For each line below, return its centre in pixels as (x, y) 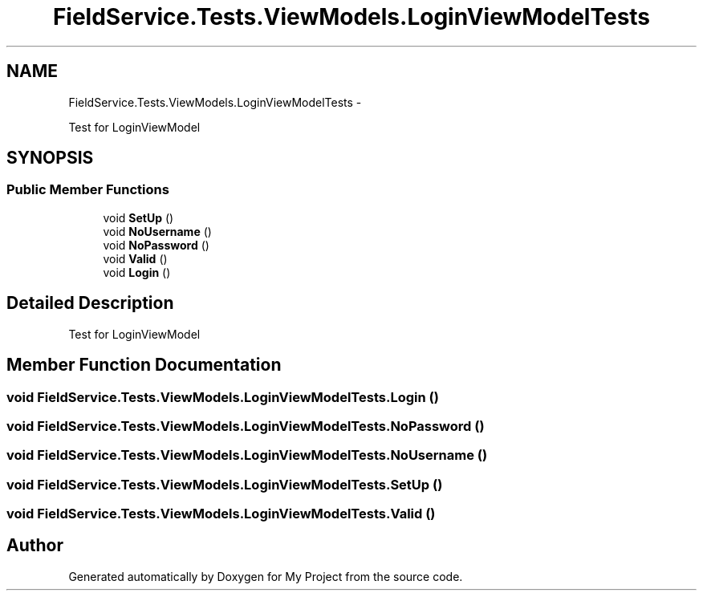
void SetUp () (138, 217)
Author (35, 546)
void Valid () (135, 258)
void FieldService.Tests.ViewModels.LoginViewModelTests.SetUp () (225, 484)
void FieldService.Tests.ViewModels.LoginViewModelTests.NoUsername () (247, 455)
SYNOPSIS (50, 158)
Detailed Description (90, 303)
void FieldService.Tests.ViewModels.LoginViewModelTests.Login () (223, 397)
